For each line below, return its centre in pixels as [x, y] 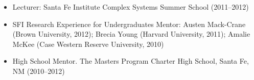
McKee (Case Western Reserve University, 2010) [88, 44]
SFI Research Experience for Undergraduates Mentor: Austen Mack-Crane [129, 24]
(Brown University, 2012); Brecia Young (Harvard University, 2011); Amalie [131, 34]
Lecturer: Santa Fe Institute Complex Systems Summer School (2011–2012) [131, 7]
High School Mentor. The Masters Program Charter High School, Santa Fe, [131, 61]
